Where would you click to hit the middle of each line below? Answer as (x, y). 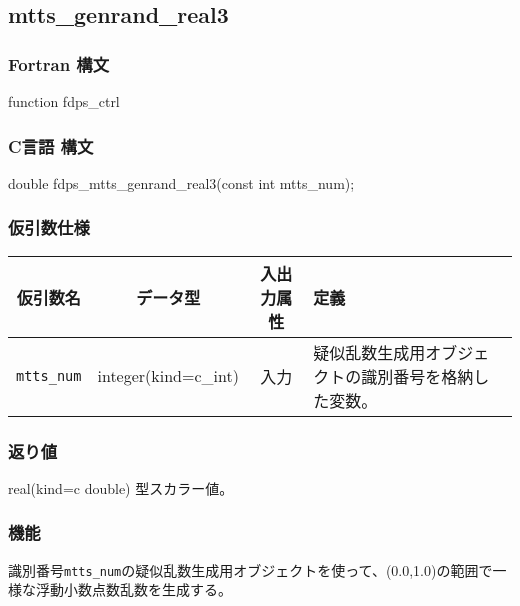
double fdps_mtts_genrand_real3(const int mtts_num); (181, 182)
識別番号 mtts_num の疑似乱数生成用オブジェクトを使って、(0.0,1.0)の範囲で (250, 569)
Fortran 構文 (59, 63)
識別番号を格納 (417, 376)
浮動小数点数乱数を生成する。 (133, 589)
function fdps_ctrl (64, 101)
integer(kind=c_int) (168, 376)
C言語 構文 (51, 145)
